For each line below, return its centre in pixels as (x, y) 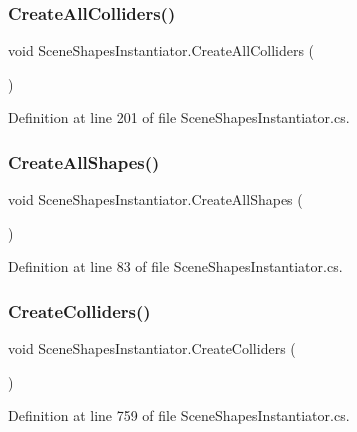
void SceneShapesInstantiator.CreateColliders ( (152, 348)
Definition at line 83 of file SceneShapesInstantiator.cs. (175, 266)
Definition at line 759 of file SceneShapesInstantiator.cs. (179, 415)
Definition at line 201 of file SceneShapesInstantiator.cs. (179, 117)
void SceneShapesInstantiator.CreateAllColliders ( (161, 50)
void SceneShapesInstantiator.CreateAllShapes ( (155, 199)
